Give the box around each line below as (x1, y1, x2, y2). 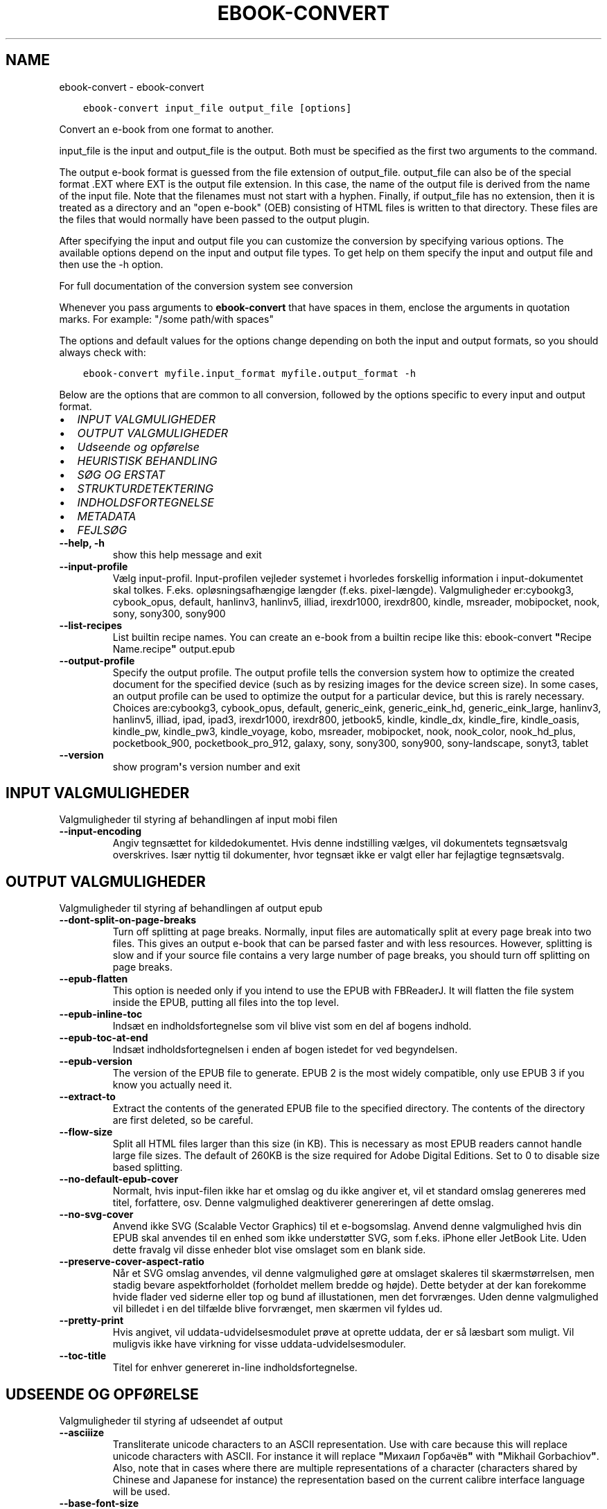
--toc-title (59, 1350, 107, 1362)
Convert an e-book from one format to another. (59, 123, 274, 135)
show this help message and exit (112, 548, 262, 561)
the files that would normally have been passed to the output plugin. (59, 213, 370, 225)
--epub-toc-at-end (59, 1032, 148, 1044)
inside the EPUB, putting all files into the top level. (112, 996, 340, 1009)
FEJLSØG (77, 522, 127, 537)
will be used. (112, 1485, 170, 1498)
